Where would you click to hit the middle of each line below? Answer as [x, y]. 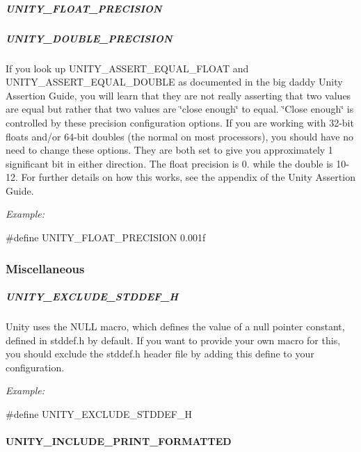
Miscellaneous [45, 268]
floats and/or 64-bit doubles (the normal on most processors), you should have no [180, 136]
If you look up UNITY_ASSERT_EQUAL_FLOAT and [127, 68]
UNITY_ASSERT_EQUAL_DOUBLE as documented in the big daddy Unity [174, 82]
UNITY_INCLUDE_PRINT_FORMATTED [119, 441]
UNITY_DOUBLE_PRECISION [89, 38]
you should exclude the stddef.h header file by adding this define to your [160, 354]
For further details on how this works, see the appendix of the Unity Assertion [188, 177]
